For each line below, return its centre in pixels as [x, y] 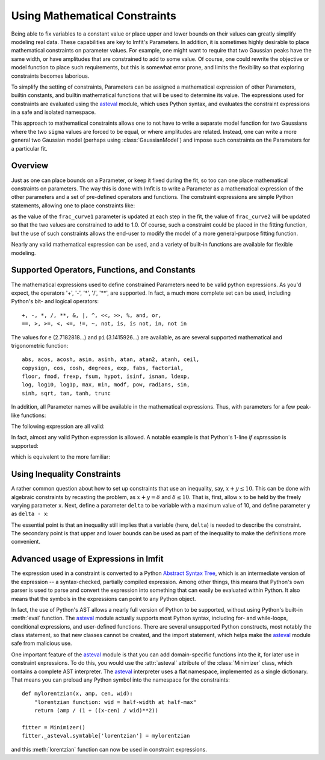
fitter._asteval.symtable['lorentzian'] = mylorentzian [106, 736]
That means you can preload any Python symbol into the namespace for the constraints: [120, 680]
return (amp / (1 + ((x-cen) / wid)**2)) [96, 711]
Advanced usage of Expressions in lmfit [87, 559]
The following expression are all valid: [58, 426]
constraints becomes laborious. [50, 76]
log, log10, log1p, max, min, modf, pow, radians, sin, [106, 385]
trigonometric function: [40, 345]
